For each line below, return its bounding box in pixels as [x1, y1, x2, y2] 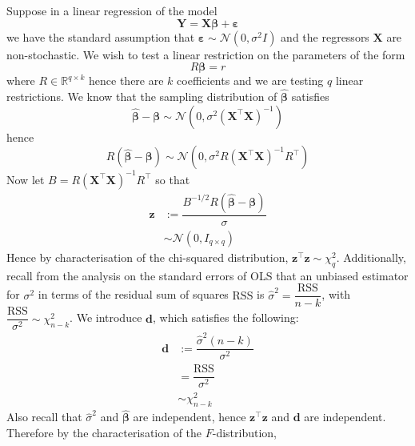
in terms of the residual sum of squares [38, 286, 229, 303]
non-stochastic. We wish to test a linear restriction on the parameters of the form [6, 46, 405, 62]
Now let [6, 171, 45, 187]
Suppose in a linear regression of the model [6, 2, 217, 18]
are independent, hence [133, 408, 246, 425]
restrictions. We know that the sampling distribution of [6, 88, 277, 104]
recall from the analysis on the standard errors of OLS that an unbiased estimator [6, 267, 409, 283]
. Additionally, [336, 248, 406, 265]
